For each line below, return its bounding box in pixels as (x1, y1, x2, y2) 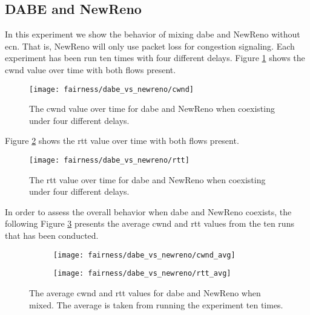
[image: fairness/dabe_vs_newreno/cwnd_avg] (53, 250, 236, 259)
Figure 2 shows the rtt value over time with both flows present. (5, 134, 239, 147)
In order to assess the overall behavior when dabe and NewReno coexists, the (5, 205, 292, 218)
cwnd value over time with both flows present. (5, 63, 176, 76)
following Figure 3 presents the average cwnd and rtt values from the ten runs (5, 217, 294, 230)
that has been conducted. (5, 229, 99, 242)
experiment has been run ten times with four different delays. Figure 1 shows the (5, 51, 305, 64)
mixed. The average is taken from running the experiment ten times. (29, 298, 283, 311)
